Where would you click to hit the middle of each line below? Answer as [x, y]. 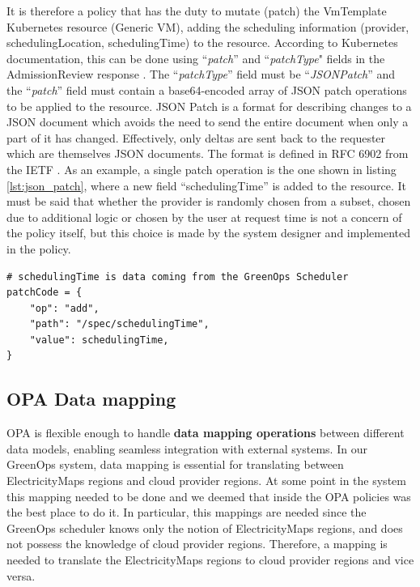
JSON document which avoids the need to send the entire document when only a [208, 122]
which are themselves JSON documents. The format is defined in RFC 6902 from [208, 153]
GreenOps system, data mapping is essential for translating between [175, 464]
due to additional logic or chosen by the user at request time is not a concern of [204, 217]
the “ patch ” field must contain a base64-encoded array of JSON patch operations [207, 89]
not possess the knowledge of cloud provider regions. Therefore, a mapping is [197, 544]
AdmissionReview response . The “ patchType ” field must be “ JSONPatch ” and [201, 74]
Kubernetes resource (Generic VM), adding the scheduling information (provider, [208, 26]
